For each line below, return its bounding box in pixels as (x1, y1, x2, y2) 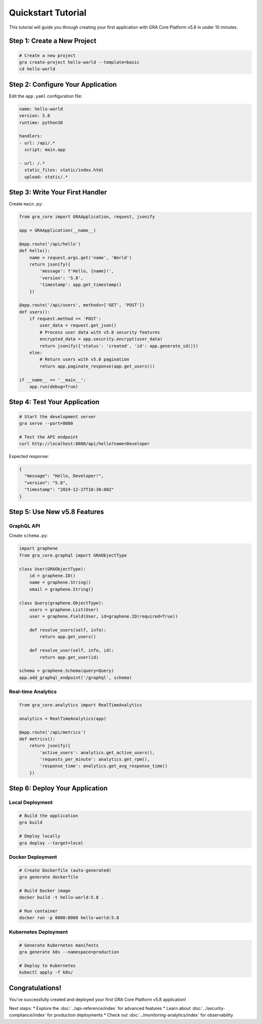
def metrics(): (19, 736, 55, 741)
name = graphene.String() (29, 580, 91, 585)
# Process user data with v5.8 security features (39, 329, 160, 335)
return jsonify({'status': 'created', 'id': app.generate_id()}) (39, 343, 198, 349)
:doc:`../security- (192, 1006, 226, 1011)
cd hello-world (19, 66, 55, 72)
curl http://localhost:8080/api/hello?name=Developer (19, 441, 150, 447)
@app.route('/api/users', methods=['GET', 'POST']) (19, 302, 145, 308)
